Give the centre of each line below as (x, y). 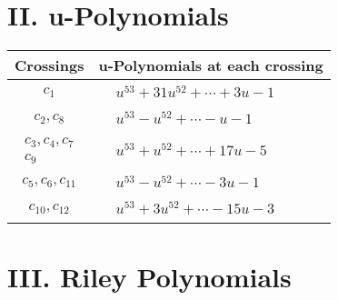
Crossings (50, 65)
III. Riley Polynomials (149, 276)
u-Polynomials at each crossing (211, 65)
